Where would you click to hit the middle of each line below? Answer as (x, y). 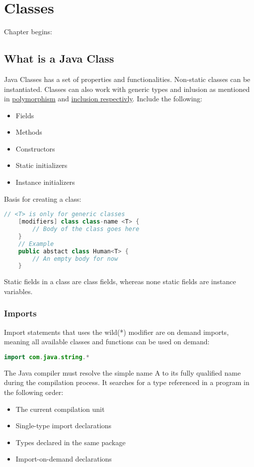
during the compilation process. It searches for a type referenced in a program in (127, 382)
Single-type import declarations (64, 426)
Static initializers (42, 165)
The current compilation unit (60, 409)
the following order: (34, 392)
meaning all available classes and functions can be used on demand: (107, 342)
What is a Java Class (59, 58)
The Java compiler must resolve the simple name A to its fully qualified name (123, 372)
